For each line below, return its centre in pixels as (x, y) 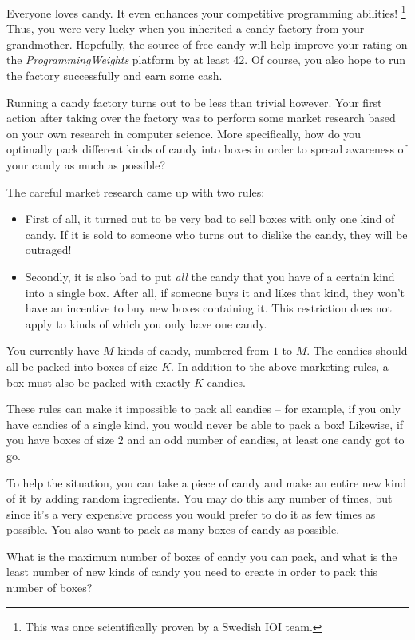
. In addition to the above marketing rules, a (280, 366)
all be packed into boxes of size (82, 366)
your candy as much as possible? (86, 165)
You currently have (53, 350)
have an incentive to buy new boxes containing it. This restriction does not (209, 308)
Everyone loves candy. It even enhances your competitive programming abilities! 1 (206, 12)
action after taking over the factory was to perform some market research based (201, 118)
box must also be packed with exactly (99, 382)
